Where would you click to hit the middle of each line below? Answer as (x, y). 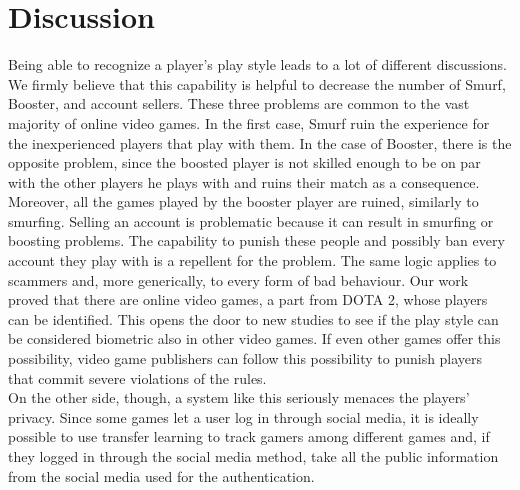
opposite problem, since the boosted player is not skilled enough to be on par (244, 162)
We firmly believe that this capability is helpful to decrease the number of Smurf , (257, 83)
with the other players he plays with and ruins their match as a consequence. (244, 181)
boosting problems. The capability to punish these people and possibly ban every (256, 240)
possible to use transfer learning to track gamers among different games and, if (249, 436)
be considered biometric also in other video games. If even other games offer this (254, 338)
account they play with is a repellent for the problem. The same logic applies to (252, 260)
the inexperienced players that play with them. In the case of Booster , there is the (260, 142)
